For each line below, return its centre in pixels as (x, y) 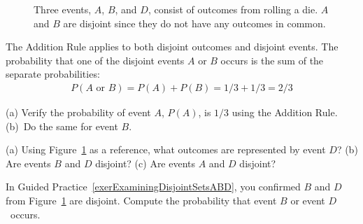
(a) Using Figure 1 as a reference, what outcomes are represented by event (166, 149)
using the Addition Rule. (285, 112)
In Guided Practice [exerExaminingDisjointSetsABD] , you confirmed (153, 187)
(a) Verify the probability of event (78, 112)
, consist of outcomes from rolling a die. (233, 9)
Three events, (63, 9)
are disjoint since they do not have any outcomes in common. (194, 23)
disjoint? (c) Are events (145, 163)
